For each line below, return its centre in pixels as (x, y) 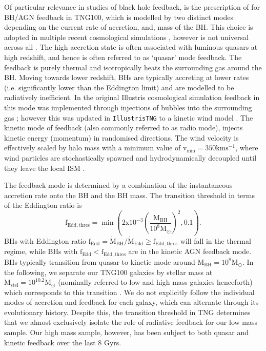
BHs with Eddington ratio (45, 241)
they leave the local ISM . (45, 168)
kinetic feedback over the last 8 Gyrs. (63, 342)
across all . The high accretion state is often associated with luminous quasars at (131, 47)
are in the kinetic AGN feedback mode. (190, 251)
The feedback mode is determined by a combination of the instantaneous (118, 185)
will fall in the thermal (216, 241)
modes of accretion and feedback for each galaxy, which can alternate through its (131, 302)
